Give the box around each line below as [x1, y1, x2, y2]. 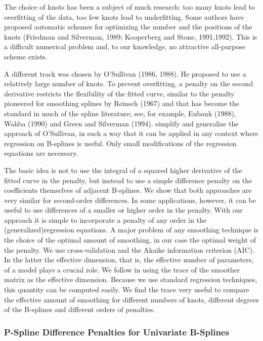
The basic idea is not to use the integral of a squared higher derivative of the [4, 164, 242, 175]
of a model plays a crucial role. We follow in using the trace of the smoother [4, 264, 240, 275]
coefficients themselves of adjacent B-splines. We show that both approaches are [4, 185, 252, 195]
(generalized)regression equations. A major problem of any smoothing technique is [4, 224, 259, 235]
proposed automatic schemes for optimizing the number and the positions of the [4, 21, 252, 32]
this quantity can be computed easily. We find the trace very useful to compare [4, 284, 249, 295]
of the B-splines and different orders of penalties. [4, 304, 155, 315]
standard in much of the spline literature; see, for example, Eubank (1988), [4, 108, 236, 118]
